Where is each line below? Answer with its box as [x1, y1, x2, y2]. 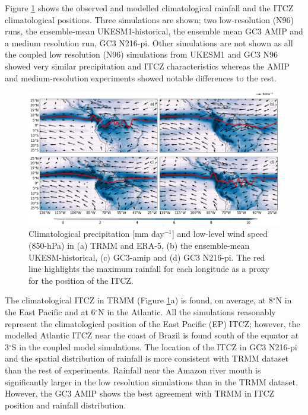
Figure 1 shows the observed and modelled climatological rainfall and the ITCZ [5, 2, 294, 14]
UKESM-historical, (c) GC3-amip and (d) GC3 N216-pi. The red [28, 251, 265, 263]
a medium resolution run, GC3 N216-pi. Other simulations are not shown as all [5, 36, 293, 49]
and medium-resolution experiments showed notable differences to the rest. [5, 71, 277, 84]
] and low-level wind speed [172, 227, 268, 240]
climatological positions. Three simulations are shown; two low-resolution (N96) [5, 13, 294, 26]
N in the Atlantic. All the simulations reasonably [98, 305, 276, 318]
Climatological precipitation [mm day [28, 227, 164, 240]
